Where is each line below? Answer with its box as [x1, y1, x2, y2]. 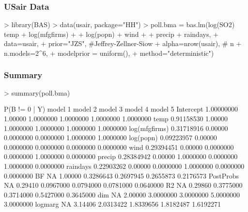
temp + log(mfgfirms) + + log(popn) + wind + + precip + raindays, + [4, 29, 218, 39]
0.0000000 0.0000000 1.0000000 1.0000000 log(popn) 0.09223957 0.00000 [4, 132, 217, 143]
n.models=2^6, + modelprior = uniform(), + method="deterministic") [4, 48, 214, 58]
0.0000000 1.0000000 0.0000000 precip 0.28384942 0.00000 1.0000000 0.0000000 [4, 151, 238, 162]
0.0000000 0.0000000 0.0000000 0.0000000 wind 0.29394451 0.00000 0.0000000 [4, 142, 234, 152]
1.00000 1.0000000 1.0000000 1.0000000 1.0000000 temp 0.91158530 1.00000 [4, 114, 228, 123]
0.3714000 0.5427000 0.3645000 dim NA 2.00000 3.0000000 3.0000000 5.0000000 [4, 189, 240, 199]
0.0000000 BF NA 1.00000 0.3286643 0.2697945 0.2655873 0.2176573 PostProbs [4, 170, 239, 180]
